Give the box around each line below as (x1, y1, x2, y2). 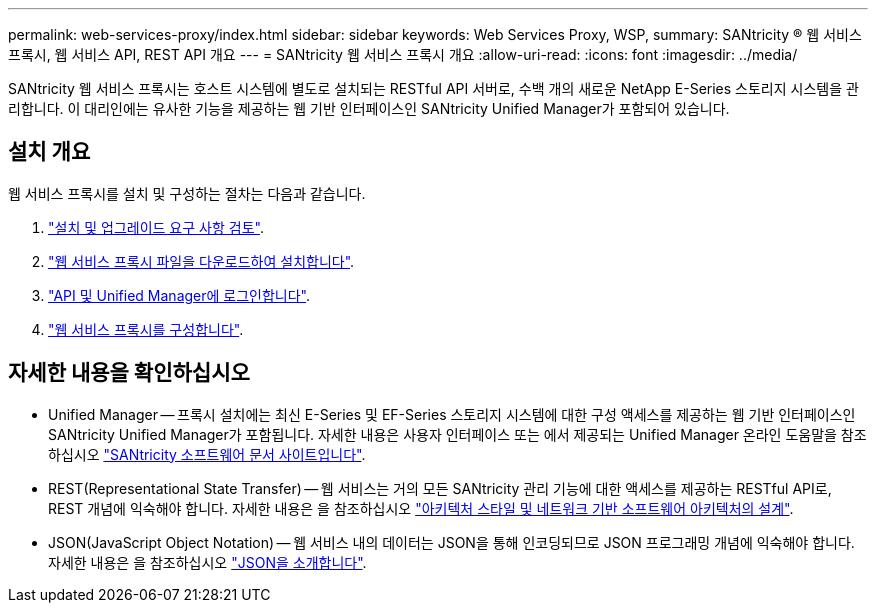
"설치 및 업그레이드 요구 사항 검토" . (48, 218, 264, 236)
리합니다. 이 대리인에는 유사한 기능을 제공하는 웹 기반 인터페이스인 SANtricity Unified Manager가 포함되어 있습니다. (8, 100, 730, 117)
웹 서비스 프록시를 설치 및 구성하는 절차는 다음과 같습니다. (8, 184, 366, 202)
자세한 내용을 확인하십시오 (8, 360, 250, 386)
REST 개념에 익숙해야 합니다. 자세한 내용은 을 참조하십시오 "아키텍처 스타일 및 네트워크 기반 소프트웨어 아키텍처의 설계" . (48, 499, 794, 517)
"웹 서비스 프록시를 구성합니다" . (48, 320, 244, 338)
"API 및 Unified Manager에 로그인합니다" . (48, 286, 311, 304)
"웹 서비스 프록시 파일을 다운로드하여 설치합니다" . (48, 252, 355, 270)
